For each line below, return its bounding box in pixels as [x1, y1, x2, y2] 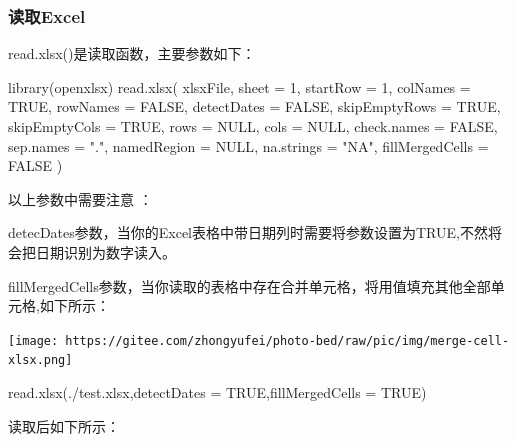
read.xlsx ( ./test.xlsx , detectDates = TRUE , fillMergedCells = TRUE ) [8, 382, 427, 403]
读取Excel [8, 3, 86, 28]
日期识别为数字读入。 [35, 241, 176, 262]
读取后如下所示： [8, 415, 120, 436]
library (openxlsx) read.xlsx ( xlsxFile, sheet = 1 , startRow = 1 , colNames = [8, 76, 471, 97]
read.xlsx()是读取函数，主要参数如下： [8, 43, 256, 64]
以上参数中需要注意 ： [8, 188, 153, 209]
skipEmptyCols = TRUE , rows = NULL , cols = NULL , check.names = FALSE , [8, 116, 498, 136]
